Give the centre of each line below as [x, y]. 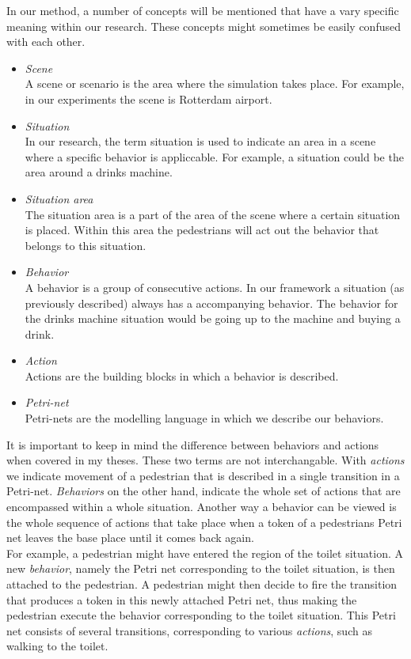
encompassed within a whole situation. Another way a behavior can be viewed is [202, 507]
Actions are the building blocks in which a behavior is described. [182, 375]
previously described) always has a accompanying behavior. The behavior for [211, 303]
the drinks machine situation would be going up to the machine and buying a [213, 318]
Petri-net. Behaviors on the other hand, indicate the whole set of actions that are [204, 491]
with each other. [46, 42]
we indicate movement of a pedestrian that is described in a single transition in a [203, 475]
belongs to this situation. [86, 245]
